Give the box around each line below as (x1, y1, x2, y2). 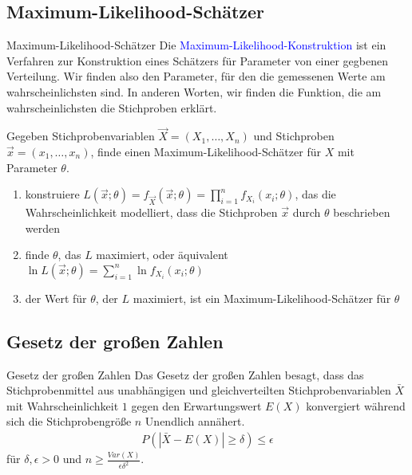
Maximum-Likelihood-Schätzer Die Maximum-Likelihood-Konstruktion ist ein (6, 37, 386, 53)
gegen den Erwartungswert (131, 397, 262, 414)
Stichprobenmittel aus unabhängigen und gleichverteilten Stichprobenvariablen (6, 382, 391, 398)
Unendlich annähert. (145, 413, 245, 430)
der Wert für (25, 289, 87, 306)
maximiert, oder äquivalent (96, 246, 228, 263)
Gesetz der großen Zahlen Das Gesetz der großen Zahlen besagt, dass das (6, 366, 364, 383)
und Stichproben (253, 128, 335, 144)
